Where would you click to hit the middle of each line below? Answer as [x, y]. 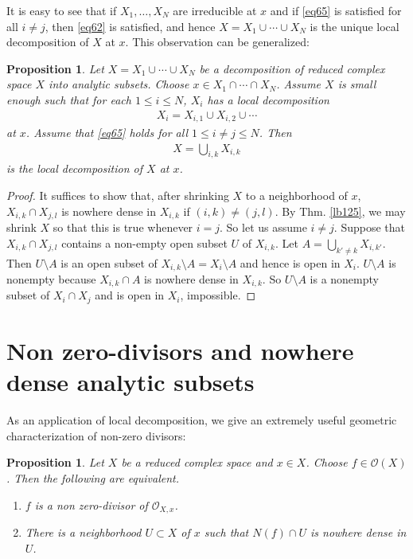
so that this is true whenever [123, 227]
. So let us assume [263, 227]
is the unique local [355, 26]
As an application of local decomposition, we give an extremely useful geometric [202, 420]
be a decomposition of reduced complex [292, 68]
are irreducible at [215, 10]
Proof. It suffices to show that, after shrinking [118, 195]
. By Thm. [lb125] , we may [340, 211]
